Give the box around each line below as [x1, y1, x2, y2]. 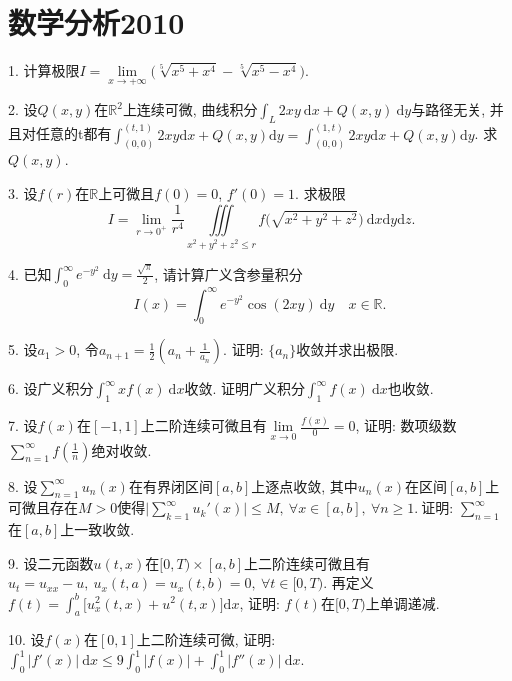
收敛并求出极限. [296, 339, 399, 360]
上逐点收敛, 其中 [251, 475, 358, 496]
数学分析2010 [8, 2, 185, 43]
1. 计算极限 [8, 60, 80, 81]
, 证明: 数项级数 [355, 415, 457, 436]
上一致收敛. [60, 519, 135, 540]
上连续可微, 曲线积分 [122, 99, 258, 120]
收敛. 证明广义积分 [184, 378, 305, 399]
